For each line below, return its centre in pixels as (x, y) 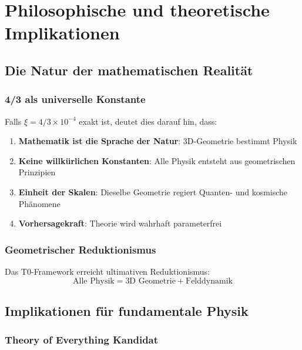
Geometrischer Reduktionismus (80, 249)
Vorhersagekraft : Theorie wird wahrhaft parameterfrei (120, 223)
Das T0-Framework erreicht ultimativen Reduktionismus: (108, 271)
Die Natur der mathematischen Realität (129, 70)
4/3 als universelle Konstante (75, 99)
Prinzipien (37, 172)
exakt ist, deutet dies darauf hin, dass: (148, 121)
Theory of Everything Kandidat (82, 340)
